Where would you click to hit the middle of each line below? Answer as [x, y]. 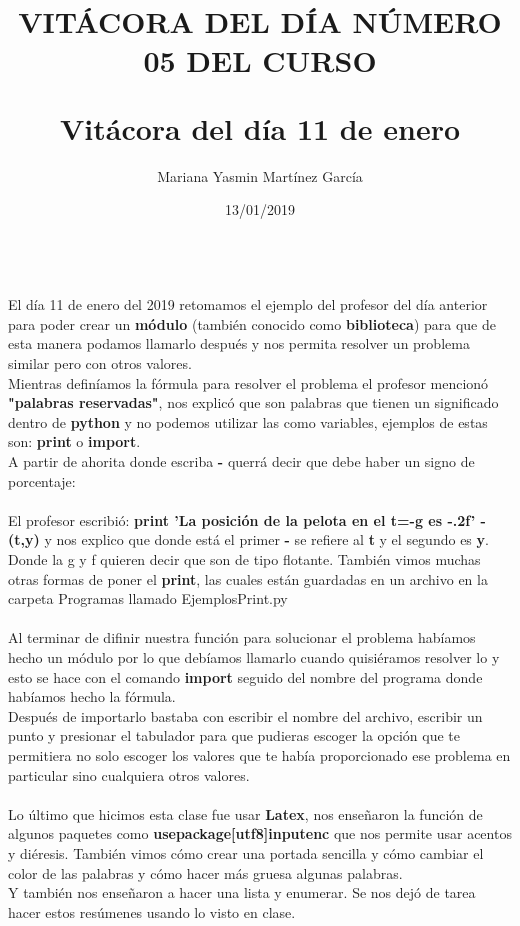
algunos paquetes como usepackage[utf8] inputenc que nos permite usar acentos [260, 833]
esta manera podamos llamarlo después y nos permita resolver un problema [239, 343]
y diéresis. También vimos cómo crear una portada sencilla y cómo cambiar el [246, 852]
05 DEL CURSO [260, 60]
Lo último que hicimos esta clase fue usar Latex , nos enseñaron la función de [245, 813]
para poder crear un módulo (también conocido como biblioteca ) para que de [252, 323]
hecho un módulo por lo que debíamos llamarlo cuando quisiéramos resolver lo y [254, 656]
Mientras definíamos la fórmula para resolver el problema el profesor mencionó [248, 382]
